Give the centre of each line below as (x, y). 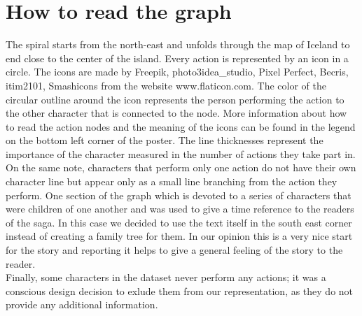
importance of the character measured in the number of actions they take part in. (181, 153)
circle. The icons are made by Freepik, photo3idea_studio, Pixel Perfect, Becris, (177, 72)
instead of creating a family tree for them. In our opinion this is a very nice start (179, 236)
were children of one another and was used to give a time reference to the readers (180, 209)
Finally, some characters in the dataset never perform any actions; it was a (166, 277)
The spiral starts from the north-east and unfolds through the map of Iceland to (178, 44)
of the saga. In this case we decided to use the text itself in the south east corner (179, 222)
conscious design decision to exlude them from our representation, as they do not (180, 290)
